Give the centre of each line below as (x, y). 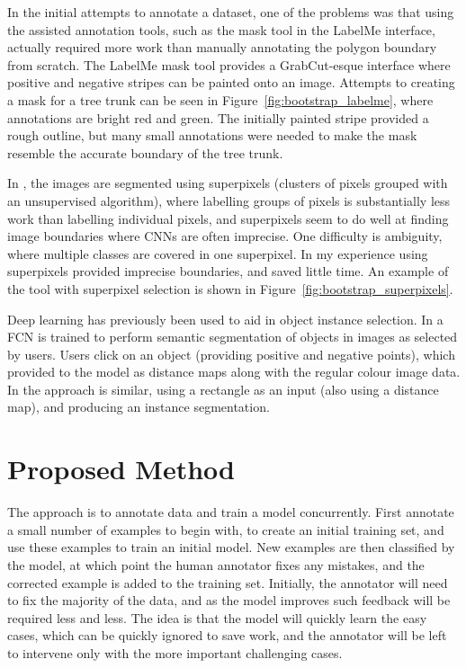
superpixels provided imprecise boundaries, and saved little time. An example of (228, 271)
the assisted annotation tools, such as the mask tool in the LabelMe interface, (221, 29)
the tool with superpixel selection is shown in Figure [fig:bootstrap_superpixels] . (230, 288)
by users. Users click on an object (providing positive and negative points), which (231, 354)
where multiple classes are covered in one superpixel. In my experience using (218, 253)
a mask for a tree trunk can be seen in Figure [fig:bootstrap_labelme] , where (220, 99)
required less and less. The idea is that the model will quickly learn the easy (217, 617)
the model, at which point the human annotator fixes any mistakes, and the (216, 564)
